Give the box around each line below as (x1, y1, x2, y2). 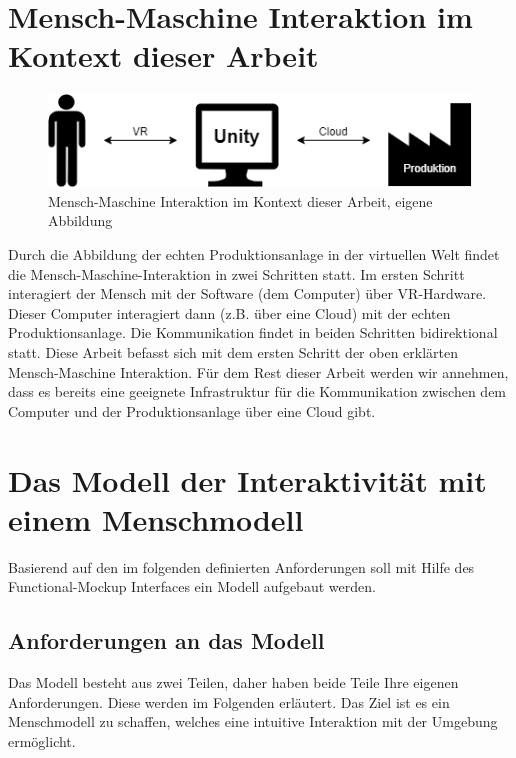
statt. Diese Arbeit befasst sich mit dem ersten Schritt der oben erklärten (8, 341, 459, 362)
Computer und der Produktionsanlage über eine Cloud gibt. (8, 400, 376, 421)
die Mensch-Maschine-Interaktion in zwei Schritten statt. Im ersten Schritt (8, 263, 465, 284)
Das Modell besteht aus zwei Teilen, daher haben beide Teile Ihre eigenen (8, 672, 459, 693)
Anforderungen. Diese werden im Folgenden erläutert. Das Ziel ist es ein (8, 691, 450, 712)
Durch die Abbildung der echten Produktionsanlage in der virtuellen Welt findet (8, 243, 500, 264)
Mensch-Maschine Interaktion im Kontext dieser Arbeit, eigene (48, 190, 433, 211)
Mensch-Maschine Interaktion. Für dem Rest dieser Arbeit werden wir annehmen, (8, 361, 509, 382)
